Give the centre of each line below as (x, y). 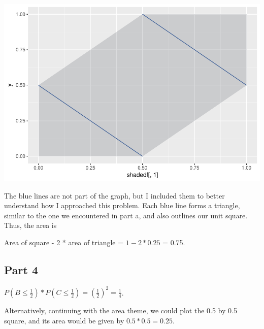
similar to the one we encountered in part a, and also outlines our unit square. (126, 215)
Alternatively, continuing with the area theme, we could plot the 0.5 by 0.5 (121, 310)
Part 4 (21, 269)
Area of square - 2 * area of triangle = (64, 242)
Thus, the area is (30, 225)
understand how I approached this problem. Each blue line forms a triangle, (122, 205)
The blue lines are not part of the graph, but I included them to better (114, 195)
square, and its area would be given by (64, 320)
